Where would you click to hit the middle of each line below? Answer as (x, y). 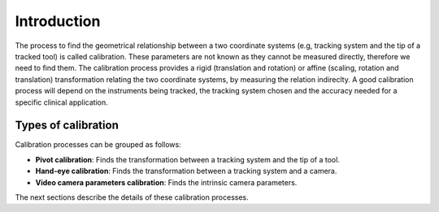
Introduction (58, 21)
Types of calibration (67, 125)
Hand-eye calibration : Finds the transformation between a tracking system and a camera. (186, 171)
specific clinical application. (62, 102)
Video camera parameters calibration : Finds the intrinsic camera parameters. (166, 182)
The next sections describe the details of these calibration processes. (132, 197)
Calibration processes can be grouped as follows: (98, 145)
